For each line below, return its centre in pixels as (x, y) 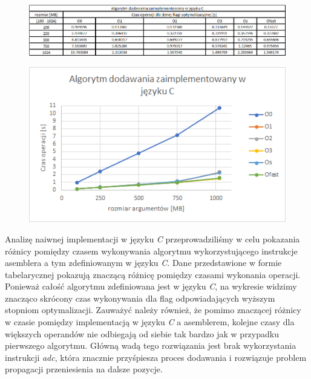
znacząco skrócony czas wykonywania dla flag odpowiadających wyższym (140, 298)
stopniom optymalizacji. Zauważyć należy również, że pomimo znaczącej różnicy (153, 310)
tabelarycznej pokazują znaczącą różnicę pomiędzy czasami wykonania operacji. (153, 274)
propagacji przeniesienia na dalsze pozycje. (84, 369)
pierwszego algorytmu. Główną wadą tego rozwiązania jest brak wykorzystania (151, 345)
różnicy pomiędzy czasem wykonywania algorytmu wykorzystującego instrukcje (151, 251)
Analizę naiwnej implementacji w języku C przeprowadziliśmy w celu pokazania (152, 238)
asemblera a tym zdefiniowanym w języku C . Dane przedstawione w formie (143, 263)
